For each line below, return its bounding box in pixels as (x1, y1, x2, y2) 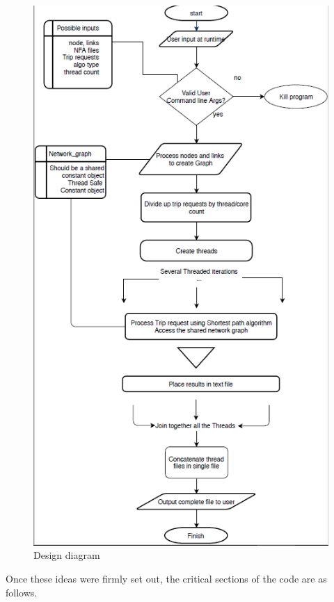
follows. (6, 585, 38, 599)
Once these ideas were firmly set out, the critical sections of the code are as (6, 571, 327, 585)
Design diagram (33, 548, 100, 562)
